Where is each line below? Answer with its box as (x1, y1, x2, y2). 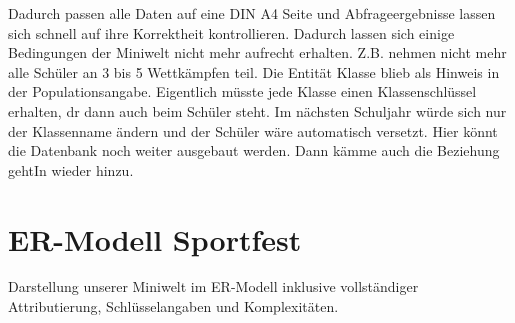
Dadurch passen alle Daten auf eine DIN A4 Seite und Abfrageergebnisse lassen (8, 3, 496, 23)
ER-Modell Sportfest (8, 218, 302, 259)
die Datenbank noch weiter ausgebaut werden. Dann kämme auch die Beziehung (8, 140, 500, 161)
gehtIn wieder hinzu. (8, 159, 134, 180)
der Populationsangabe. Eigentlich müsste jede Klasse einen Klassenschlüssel (8, 81, 477, 102)
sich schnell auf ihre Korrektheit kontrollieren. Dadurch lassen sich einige (8, 22, 455, 43)
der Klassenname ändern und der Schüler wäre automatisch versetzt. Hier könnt (8, 120, 498, 141)
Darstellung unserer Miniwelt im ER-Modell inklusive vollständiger (8, 276, 419, 297)
